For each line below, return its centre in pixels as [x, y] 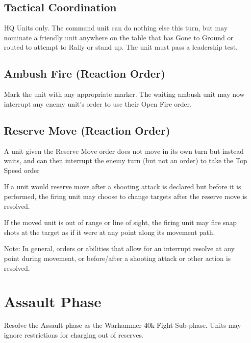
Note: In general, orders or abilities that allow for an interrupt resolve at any [119, 248]
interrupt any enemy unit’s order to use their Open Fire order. [98, 103]
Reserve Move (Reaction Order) [87, 130]
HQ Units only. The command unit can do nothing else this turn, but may [116, 28]
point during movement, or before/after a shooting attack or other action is [117, 258]
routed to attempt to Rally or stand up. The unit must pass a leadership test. [121, 47]
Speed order [22, 170]
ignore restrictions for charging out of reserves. [74, 334]
